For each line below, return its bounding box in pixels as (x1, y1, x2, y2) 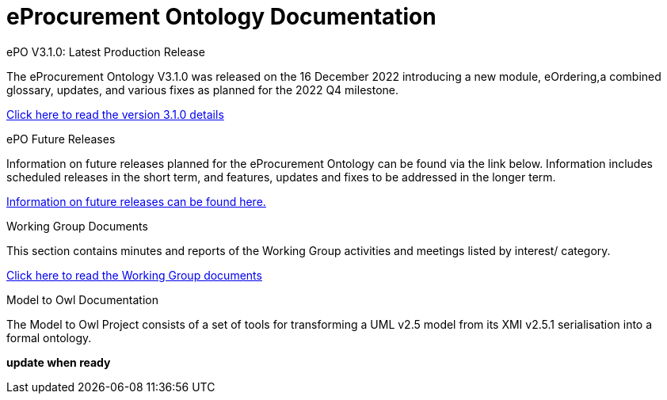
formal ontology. (6, 330, 92, 345)
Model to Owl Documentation (6, 292, 158, 307)
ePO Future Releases (6, 131, 116, 146)
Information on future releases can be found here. (6, 194, 266, 208)
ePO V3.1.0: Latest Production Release (6, 44, 205, 59)
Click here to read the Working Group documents (6, 268, 262, 282)
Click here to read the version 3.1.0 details (6, 107, 224, 121)
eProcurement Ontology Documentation (6, 3, 436, 30)
